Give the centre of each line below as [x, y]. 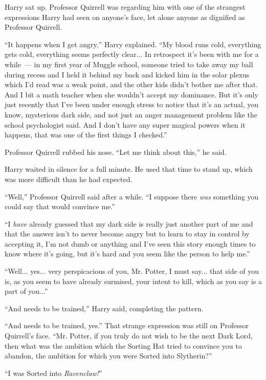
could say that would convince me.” [60, 206]
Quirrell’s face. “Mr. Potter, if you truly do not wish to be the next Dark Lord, [129, 336]
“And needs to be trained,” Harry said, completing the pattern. [104, 308]
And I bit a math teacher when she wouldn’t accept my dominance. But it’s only [131, 94]
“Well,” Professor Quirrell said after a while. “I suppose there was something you [132, 196]
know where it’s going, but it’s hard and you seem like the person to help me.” [127, 254]
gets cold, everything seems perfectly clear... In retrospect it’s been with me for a [132, 54]
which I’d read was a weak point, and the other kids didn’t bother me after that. [131, 84]
